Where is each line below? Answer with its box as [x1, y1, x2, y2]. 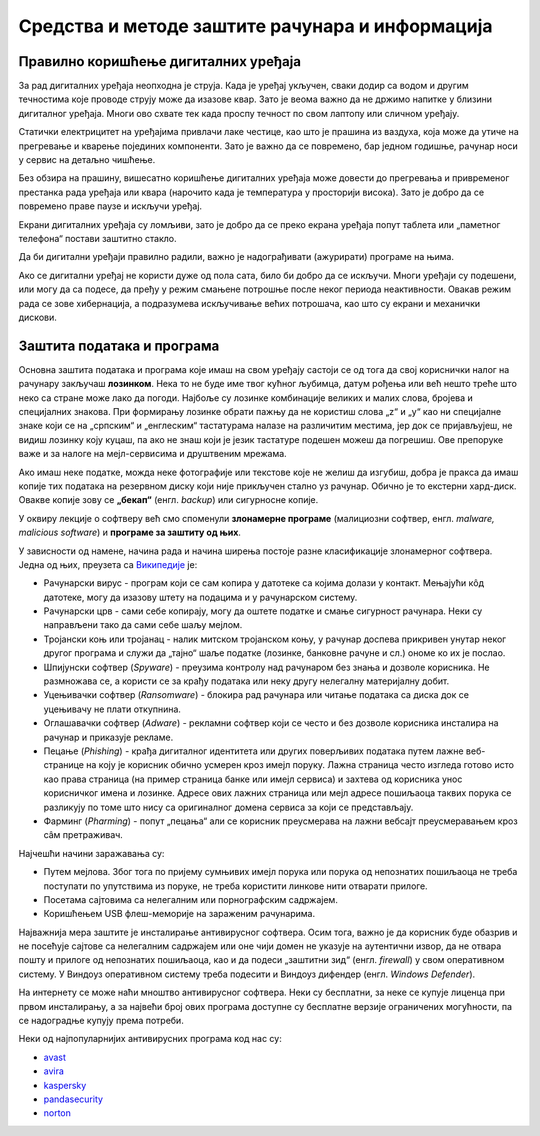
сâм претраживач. [43, 829, 124, 841]
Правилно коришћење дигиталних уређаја [18, 53, 302, 70]
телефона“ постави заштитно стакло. [18, 232, 177, 244]
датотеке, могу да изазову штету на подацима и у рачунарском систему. [43, 591, 358, 603]
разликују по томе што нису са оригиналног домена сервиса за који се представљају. [43, 801, 414, 813]
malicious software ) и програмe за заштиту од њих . [18, 526, 242, 539]
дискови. [18, 311, 57, 323]
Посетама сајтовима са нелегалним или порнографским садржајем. [43, 893, 339, 905]
